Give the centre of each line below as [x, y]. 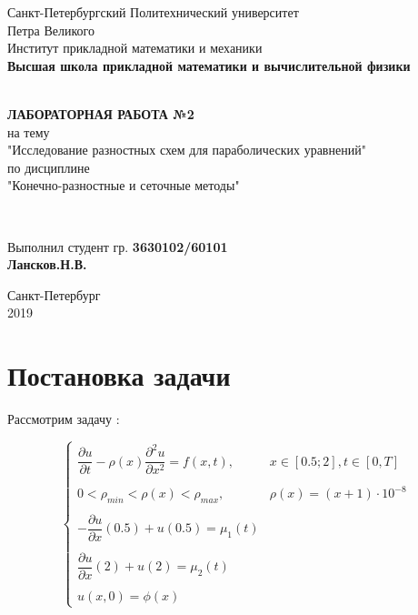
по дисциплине [49, 167]
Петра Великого [51, 30]
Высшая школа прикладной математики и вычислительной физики [209, 65]
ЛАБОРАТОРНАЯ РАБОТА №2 [101, 113]
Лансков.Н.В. [47, 264]
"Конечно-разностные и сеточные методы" [124, 185]
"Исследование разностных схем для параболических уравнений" [187, 150]
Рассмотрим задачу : [64, 419]
